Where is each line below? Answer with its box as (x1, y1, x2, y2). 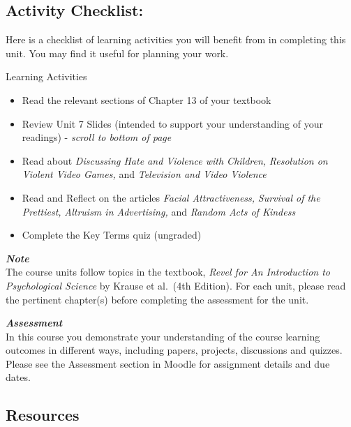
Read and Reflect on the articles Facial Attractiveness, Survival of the (22, 190, 320, 204)
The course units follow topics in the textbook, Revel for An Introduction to (6, 264, 330, 279)
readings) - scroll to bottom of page (22, 130, 172, 144)
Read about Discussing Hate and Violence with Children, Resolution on (22, 153, 328, 167)
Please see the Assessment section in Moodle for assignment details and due (6, 356, 330, 370)
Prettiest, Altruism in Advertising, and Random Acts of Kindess (22, 204, 296, 218)
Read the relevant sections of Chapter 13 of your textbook (22, 92, 271, 107)
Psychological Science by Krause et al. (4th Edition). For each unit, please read (6, 278, 346, 292)
